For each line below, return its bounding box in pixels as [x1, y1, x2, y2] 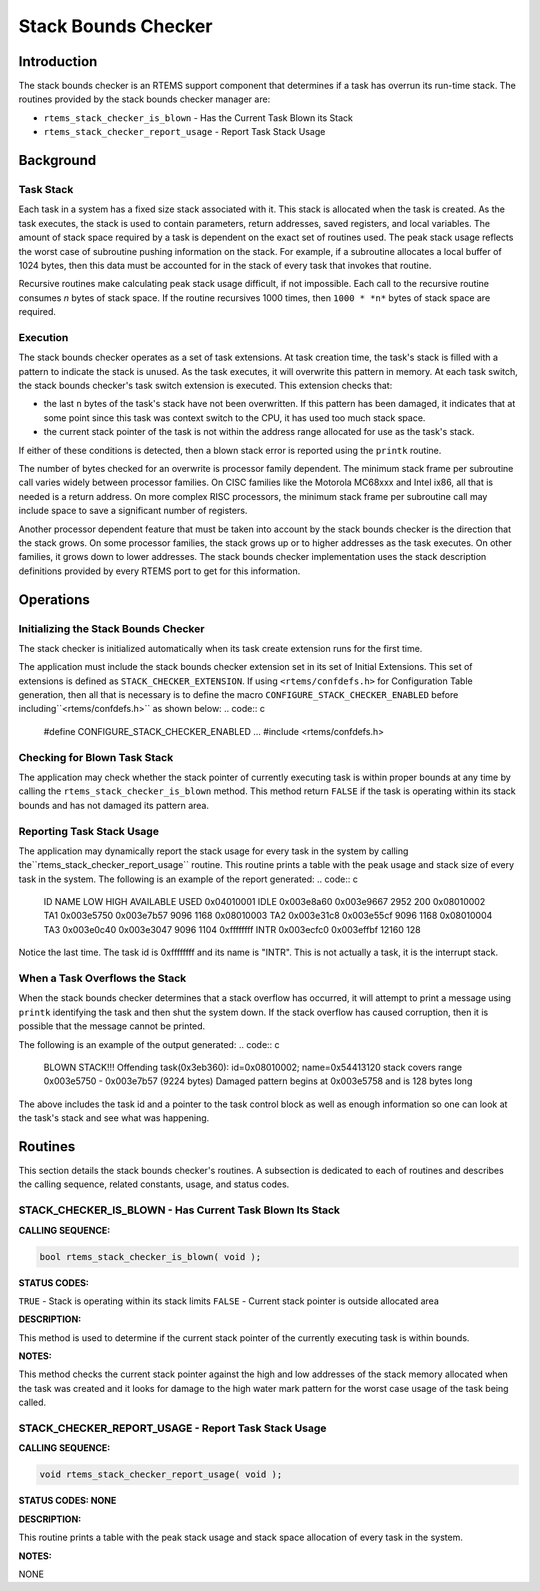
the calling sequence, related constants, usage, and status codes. [18, 1178, 290, 1190]
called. [18, 1396, 47, 1409]
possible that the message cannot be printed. [18, 1020, 206, 1032]
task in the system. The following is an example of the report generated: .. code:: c [18, 873, 359, 885]
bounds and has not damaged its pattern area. [18, 799, 210, 811]
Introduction [18, 53, 98, 70]
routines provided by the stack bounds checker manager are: [18, 93, 271, 105]
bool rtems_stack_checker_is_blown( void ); [39, 1251, 262, 1262]
